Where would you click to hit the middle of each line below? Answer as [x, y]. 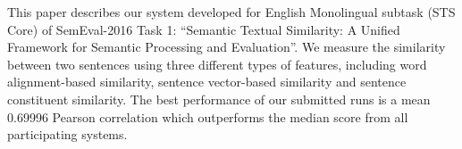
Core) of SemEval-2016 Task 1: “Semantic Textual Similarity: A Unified [204, 29]
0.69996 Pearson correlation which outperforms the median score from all [208, 116]
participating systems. [67, 134]
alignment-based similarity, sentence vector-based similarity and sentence [207, 82]
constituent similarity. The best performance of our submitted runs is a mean [219, 99]
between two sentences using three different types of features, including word [217, 64]
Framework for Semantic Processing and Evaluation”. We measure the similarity [227, 47]
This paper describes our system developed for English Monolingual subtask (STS [231, 12]
